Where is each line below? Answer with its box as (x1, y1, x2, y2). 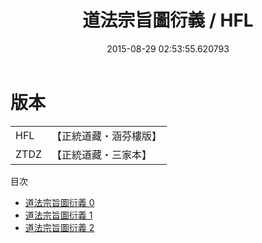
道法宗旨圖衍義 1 (24, 209, 93, 221)
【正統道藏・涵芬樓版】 (51, 129, 163, 143)
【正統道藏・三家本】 (51, 147, 153, 161)
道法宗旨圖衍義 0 (24, 196, 95, 208)
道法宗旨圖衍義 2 (24, 221, 95, 233)
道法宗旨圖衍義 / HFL (82, 9, 254, 32)
